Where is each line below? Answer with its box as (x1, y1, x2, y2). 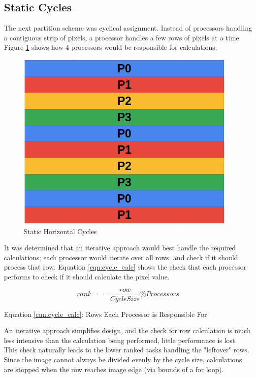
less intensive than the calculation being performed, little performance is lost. (4, 335, 237, 345)
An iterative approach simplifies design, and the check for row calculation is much (4, 325, 251, 336)
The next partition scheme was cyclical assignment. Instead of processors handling (4, 23, 252, 33)
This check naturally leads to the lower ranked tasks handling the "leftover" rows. (4, 344, 249, 355)
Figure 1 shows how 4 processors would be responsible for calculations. (4, 42, 217, 52)
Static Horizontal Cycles (24, 226, 97, 236)
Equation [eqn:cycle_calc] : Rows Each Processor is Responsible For (4, 309, 207, 319)
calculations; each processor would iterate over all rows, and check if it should (4, 252, 238, 262)
